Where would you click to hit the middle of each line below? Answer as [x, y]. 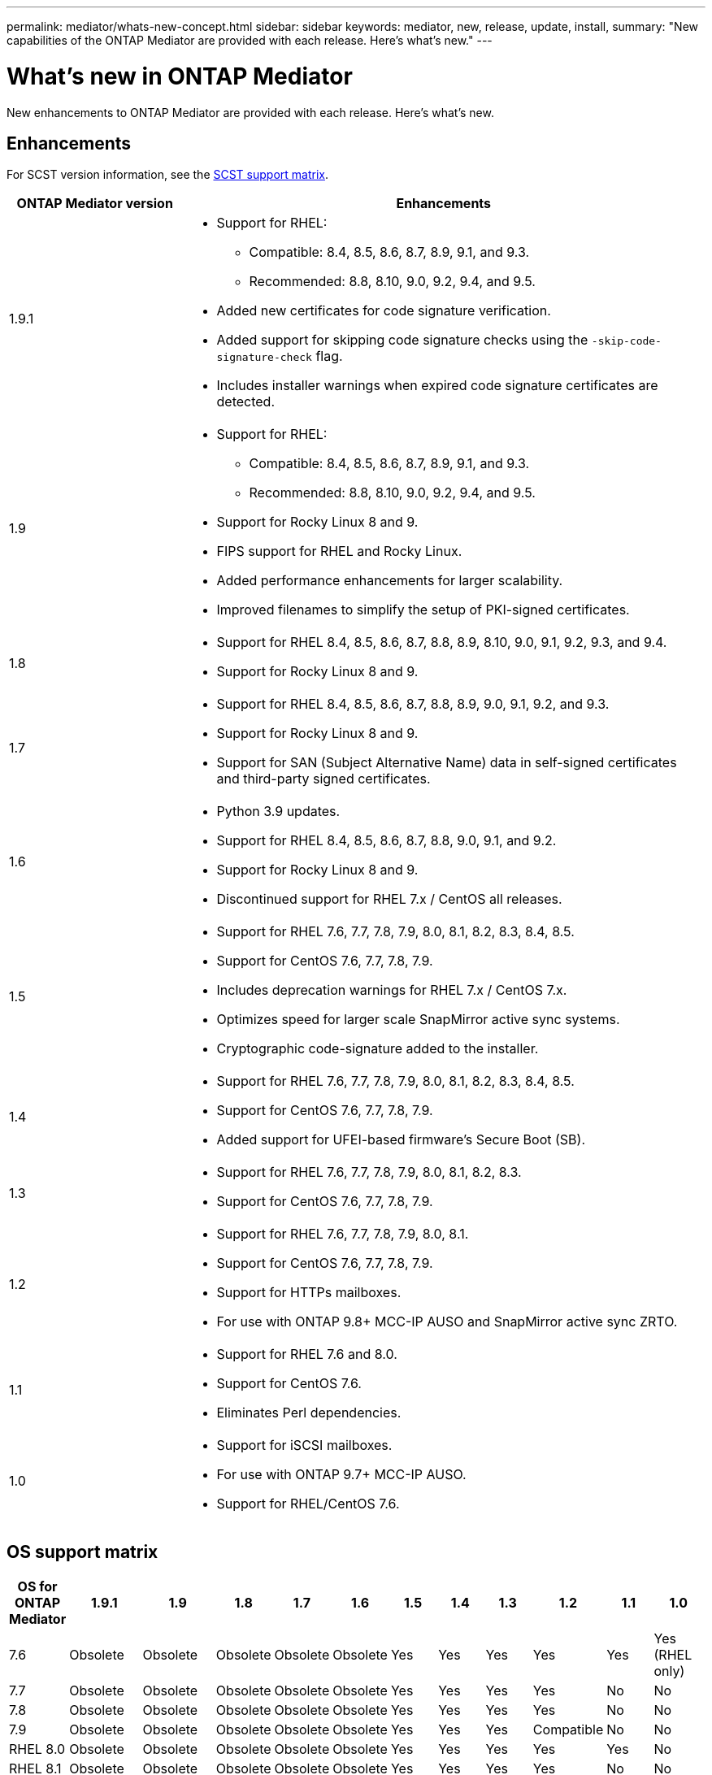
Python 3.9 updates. [278, 812]
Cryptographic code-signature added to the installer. [378, 1049]
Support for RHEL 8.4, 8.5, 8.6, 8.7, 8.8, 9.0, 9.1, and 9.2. [386, 841]
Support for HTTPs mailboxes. [309, 1293]
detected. [245, 402]
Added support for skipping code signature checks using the [402, 340]
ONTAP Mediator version [95, 204]
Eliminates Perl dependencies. [309, 1413]
